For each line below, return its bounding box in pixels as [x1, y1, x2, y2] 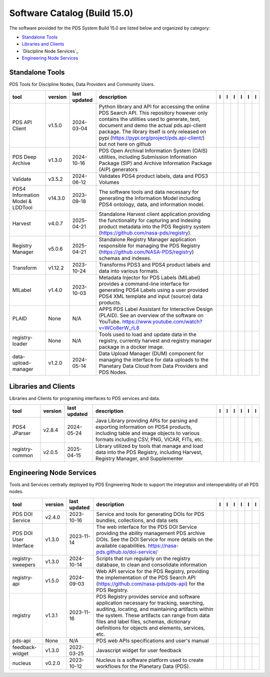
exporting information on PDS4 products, [95, 423, 192, 430]
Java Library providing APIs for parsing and [95, 417, 197, 424]
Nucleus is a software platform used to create [96, 656, 204, 663]
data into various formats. [98, 267, 159, 274]
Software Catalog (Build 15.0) [9, 7, 133, 18]
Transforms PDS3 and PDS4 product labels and [98, 261, 211, 268]
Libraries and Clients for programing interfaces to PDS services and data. [9, 395, 160, 401]
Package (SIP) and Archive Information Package [98, 160, 212, 167]
